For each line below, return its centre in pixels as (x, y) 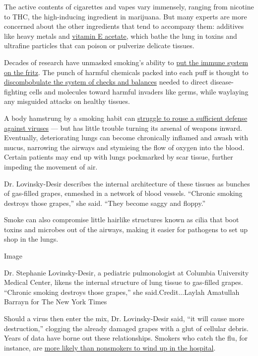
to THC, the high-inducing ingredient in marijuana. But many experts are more (126, 16)
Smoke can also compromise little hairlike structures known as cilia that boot (122, 220)
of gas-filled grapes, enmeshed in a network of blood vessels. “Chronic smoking (123, 193)
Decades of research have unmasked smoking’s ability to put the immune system (126, 62)
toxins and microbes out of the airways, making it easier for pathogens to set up (126, 229)
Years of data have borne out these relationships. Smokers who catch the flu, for (126, 338)
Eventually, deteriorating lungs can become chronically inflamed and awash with (126, 137)
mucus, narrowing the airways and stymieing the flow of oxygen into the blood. (124, 147)
